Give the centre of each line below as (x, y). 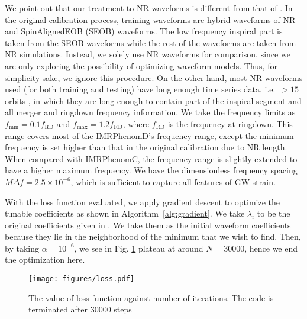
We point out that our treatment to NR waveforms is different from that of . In (149, 8)
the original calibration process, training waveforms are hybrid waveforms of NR (150, 19)
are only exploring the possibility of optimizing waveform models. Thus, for (141, 65)
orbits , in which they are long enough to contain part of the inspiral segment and (153, 100)
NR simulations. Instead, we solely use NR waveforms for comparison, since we (148, 54)
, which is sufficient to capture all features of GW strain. (173, 181)
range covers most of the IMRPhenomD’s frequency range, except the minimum (149, 135)
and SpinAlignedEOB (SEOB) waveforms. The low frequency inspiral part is (144, 31)
